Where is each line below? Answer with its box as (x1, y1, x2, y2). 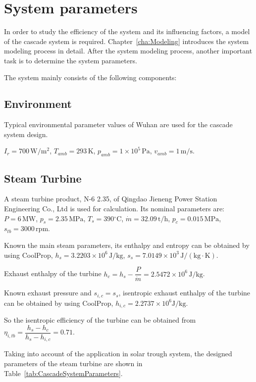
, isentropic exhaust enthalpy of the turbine (118, 287, 251, 298)
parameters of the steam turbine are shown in (4, 358, 143, 368)
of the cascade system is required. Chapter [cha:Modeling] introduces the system (4, 36, 249, 46)
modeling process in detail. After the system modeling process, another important (4, 46, 253, 56)
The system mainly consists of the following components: (4, 72, 177, 82)
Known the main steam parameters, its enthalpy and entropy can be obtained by (4, 240, 250, 250)
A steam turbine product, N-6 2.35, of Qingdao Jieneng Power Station (4, 193, 217, 204)
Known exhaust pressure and (4, 287, 92, 298)
